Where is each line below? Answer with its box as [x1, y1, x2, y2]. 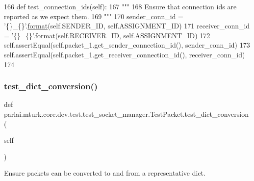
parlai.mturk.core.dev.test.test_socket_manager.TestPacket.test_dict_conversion [4, 108, 249, 119]
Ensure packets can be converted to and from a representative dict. [4, 168, 205, 178]
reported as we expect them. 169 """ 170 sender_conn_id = [4, 11, 183, 21]
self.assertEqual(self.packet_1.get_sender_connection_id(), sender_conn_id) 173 [4, 40, 250, 50]
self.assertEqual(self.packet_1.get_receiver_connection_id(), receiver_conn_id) [4, 49, 245, 59]
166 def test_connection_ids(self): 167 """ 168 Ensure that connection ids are [4, 1, 237, 11]
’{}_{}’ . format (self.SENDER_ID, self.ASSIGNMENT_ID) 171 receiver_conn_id [4, 21, 250, 31]
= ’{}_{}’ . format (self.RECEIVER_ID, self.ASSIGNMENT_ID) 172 [4, 30, 210, 40]
